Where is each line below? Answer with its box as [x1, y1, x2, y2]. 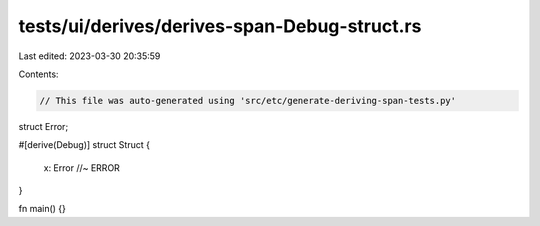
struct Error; [18, 120, 69, 132]
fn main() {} [18, 203, 67, 215]
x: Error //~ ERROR [43, 161, 120, 174]
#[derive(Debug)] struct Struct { [18, 139, 150, 151]
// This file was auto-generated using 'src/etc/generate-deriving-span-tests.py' [39, 95, 457, 106]
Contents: [18, 68, 59, 80]
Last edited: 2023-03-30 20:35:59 [18, 50, 161, 62]
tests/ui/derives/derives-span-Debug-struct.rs [18, 15, 422, 37]
